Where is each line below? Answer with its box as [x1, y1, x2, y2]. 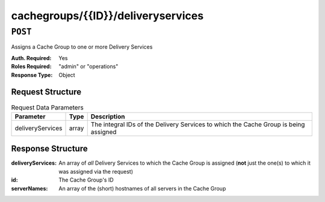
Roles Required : [11, 63, 52, 70]
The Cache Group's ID [58, 176, 114, 183]
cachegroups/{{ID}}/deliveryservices [11, 9, 204, 22]
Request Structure [11, 87, 82, 97]
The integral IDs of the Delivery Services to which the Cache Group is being [90, 120, 305, 129]
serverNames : [11, 185, 48, 192]
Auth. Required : [11, 54, 52, 61]
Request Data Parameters [11, 103, 84, 111]
